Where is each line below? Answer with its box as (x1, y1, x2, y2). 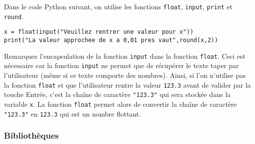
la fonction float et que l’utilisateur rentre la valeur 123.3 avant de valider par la (4, 79, 251, 90)
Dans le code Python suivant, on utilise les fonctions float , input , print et (4, 1, 232, 11)
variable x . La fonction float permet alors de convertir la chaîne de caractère (4, 98, 237, 109)
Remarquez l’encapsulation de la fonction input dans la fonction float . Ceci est (4, 50, 246, 61)
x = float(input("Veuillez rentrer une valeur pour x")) (4, 28, 194, 36)
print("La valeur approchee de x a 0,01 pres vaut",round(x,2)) (4, 36, 218, 44)
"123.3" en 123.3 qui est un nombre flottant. (4, 108, 141, 119)
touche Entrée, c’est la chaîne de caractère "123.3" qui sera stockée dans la (4, 89, 231, 99)
